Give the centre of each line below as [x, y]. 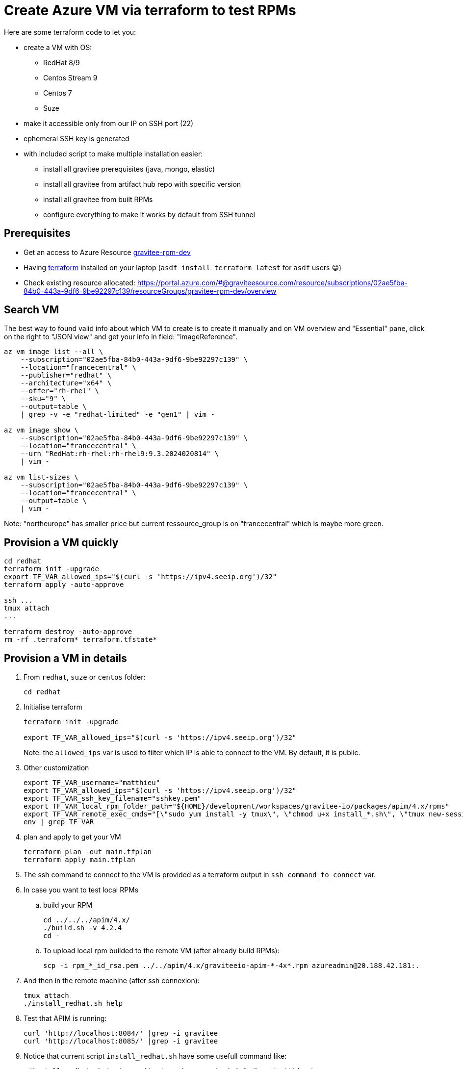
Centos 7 [58, 93]
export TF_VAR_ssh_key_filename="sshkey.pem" [113, 799]
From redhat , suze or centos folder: [85, 677]
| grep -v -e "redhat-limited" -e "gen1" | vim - [117, 415]
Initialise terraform [53, 707]
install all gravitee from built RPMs [98, 199]
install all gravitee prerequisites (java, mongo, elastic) [129, 169]
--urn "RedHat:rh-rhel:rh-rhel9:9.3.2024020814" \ [120, 454]
